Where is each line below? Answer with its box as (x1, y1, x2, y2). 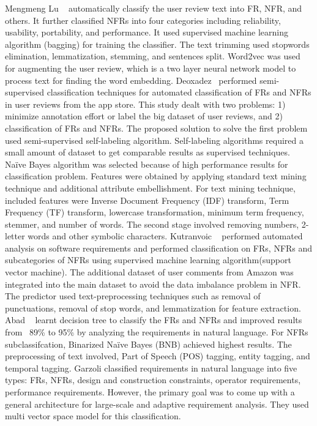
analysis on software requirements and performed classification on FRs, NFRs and (5, 241, 313, 254)
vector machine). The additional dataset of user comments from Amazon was (5, 266, 294, 278)
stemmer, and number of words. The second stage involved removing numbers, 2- (5, 217, 309, 230)
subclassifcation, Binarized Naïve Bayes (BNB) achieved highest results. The (5, 337, 292, 350)
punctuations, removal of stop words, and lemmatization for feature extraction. (5, 301, 301, 314)
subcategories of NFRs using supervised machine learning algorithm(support (5, 253, 291, 266)
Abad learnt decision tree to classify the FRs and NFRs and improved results (5, 313, 302, 326)
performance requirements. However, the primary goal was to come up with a (5, 386, 295, 398)
